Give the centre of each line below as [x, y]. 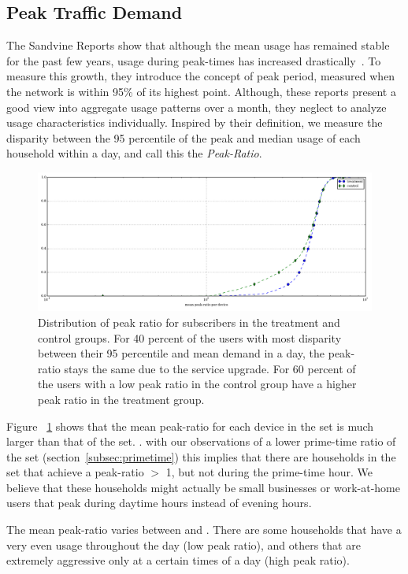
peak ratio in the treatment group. [121, 399]
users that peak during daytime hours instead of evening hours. [159, 503]
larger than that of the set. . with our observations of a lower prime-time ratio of [201, 441]
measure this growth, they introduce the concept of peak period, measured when [201, 76]
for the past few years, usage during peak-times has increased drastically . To [194, 60]
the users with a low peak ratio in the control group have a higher [197, 384]
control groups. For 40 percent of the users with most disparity [190, 337]
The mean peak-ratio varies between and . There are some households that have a [204, 530]
